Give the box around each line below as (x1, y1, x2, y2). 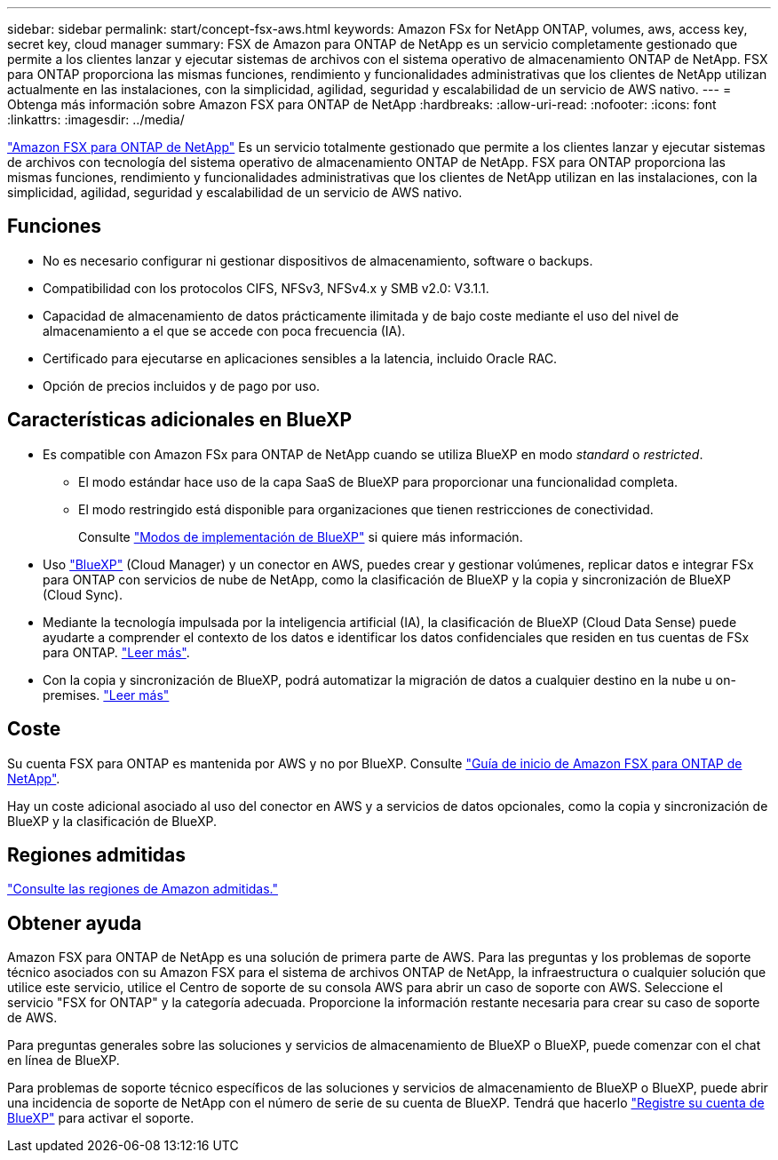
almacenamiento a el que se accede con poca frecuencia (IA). (43, 322, 406, 338)
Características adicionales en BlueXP (7, 409, 352, 432)
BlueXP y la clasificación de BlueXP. (7, 813, 217, 829)
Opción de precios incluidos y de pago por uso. (43, 377, 321, 393)
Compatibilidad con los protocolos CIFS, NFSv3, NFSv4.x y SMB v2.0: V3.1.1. (43, 280, 489, 296)
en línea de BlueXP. (7, 1053, 120, 1069)
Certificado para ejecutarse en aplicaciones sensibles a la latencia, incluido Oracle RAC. (43, 350, 558, 366)
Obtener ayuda (7, 911, 142, 934)
